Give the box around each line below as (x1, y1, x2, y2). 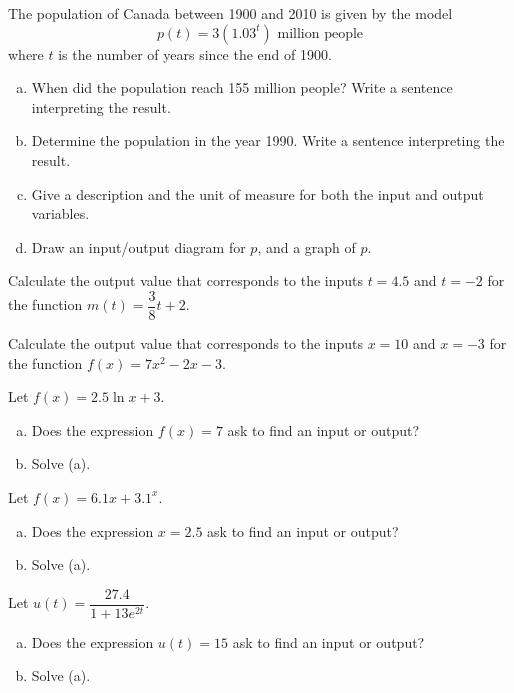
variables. (31, 203, 90, 224)
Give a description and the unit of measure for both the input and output (31, 183, 484, 204)
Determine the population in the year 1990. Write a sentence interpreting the (31, 130, 505, 151)
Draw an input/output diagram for (31, 236, 246, 257)
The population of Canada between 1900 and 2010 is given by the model (8, 3, 453, 23)
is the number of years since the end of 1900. (58, 43, 332, 64)
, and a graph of (257, 236, 356, 257)
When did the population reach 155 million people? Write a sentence (31, 77, 453, 98)
